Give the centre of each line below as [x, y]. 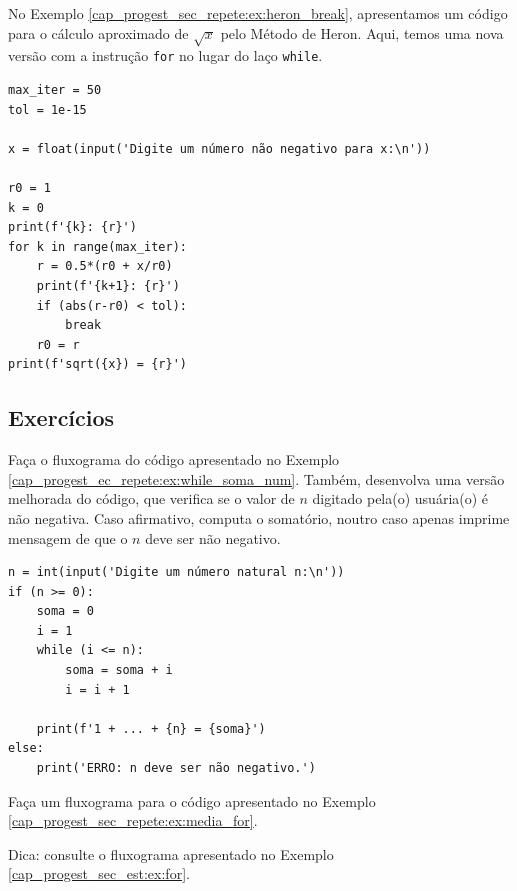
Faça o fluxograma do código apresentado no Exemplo [174, 459]
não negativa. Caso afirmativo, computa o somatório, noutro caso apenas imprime [259, 517]
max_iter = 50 [55, 90]
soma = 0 [65, 611]
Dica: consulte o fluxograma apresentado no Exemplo [171, 853]
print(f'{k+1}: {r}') [108, 285]
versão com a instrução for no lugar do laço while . [165, 55]
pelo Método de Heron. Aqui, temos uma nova [362, 32]
